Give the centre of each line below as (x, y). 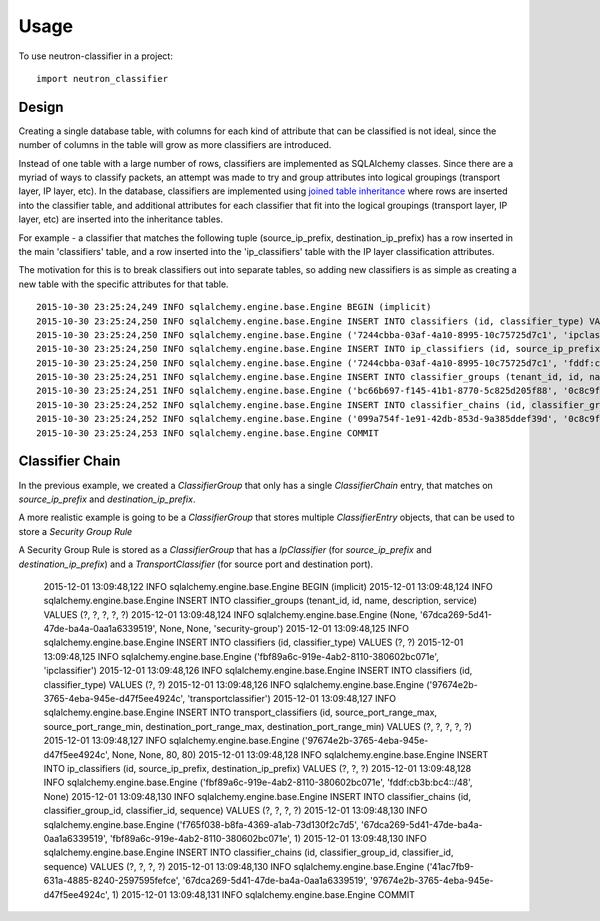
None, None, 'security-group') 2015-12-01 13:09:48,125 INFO (284, 629)
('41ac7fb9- (450, 866)
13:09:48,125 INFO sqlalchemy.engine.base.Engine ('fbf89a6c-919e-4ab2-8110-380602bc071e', (241, 656)
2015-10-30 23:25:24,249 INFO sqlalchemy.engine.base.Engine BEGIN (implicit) (234, 307)
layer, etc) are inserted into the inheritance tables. (121, 219)
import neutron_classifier (102, 78)
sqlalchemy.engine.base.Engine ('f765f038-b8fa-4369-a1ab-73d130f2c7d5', (201, 824)
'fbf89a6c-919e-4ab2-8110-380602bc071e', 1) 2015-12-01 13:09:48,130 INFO (268, 838)
